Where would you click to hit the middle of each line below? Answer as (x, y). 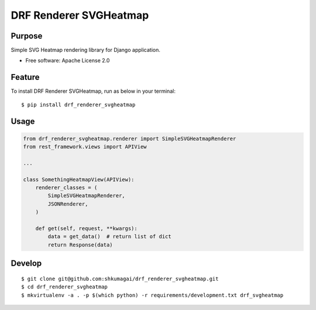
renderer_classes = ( (66, 188)
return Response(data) (80, 245)
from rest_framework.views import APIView (85, 147)
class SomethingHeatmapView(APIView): (79, 179)
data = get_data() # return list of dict (110, 237)
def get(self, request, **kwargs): (86, 229)
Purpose (27, 36)
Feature (25, 77)
